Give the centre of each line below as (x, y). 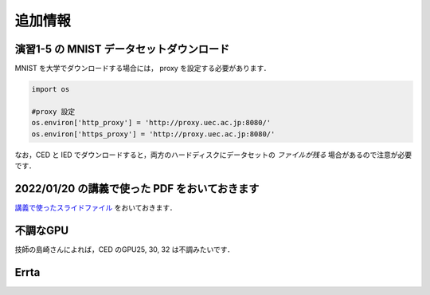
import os (51, 89)
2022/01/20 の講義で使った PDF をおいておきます (137, 189)
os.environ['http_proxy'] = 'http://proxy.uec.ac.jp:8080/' (151, 123)
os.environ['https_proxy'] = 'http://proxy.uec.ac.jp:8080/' (153, 134)
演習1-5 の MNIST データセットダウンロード (122, 49)
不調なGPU (42, 230)
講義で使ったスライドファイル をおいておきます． (96, 207)
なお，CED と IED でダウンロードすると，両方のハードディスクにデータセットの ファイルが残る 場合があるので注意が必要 (213, 155)
